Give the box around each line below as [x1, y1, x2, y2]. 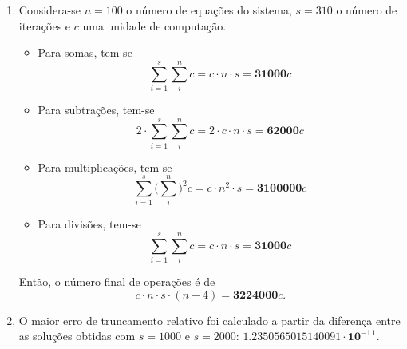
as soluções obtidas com [18, 327, 136, 344]
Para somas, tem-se [38, 44, 132, 61]
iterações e [18, 17, 71, 34]
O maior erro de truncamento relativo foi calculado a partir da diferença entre [18, 311, 401, 328]
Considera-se [18, 2, 81, 18]
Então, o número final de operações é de [18, 273, 215, 290]
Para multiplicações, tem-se [38, 158, 172, 175]
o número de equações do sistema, [126, 2, 292, 18]
